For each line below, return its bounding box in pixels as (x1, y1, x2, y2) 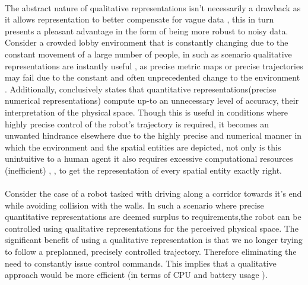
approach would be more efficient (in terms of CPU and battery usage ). (5, 268, 268, 281)
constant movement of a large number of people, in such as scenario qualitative (5, 47, 292, 60)
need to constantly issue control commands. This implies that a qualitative (5, 257, 277, 269)
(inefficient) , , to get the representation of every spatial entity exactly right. (5, 164, 282, 176)
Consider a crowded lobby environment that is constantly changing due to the (5, 36, 288, 49)
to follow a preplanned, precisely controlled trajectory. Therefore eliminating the (5, 245, 297, 258)
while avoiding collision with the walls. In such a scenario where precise (5, 198, 264, 211)
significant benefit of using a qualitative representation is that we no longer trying (5, 233, 303, 246)
